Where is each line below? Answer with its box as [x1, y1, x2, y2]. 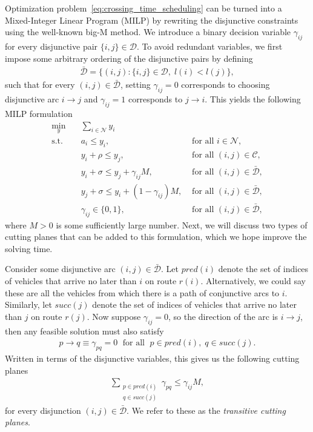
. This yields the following [205, 93, 301, 105]
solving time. [5, 242, 53, 254]
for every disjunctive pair [5, 39, 98, 52]
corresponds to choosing [181, 78, 270, 91]
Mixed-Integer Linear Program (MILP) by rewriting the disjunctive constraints [5, 13, 298, 26]
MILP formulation [5, 107, 73, 120]
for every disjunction [5, 404, 81, 416]
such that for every [5, 78, 75, 91]
